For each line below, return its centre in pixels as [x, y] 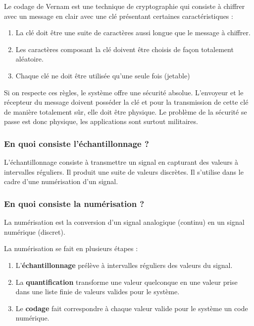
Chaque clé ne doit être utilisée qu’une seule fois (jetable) [103, 75]
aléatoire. [29, 59]
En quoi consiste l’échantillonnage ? [76, 143]
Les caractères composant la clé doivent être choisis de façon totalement [125, 49]
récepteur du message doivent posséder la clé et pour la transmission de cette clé [126, 102]
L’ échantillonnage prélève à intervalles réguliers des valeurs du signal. [124, 265]
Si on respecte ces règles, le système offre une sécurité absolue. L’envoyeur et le [124, 92]
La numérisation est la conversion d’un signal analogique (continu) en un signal [124, 222]
